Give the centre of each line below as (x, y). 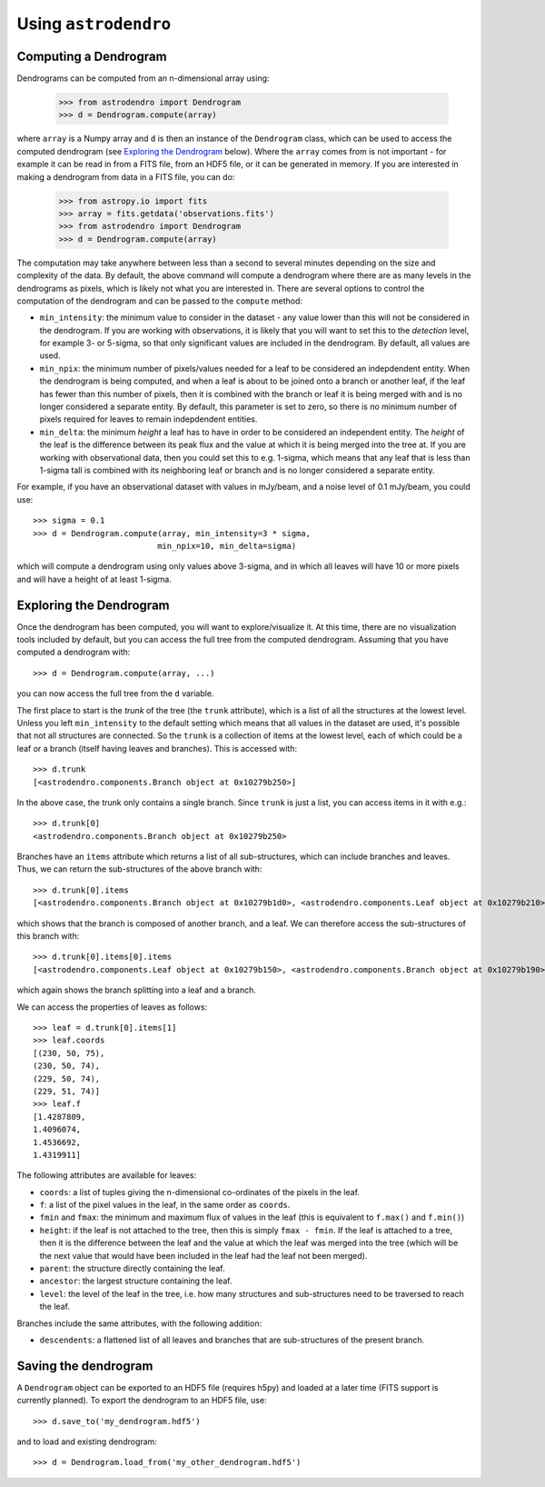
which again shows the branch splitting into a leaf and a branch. (136, 990)
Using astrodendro (94, 24)
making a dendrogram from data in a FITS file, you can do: (126, 176)
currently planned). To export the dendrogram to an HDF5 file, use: (142, 1401)
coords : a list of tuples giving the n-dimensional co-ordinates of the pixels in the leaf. (200, 1192)
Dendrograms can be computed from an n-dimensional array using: (143, 78)
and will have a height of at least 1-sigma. (94, 579)
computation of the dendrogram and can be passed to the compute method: (160, 301)
